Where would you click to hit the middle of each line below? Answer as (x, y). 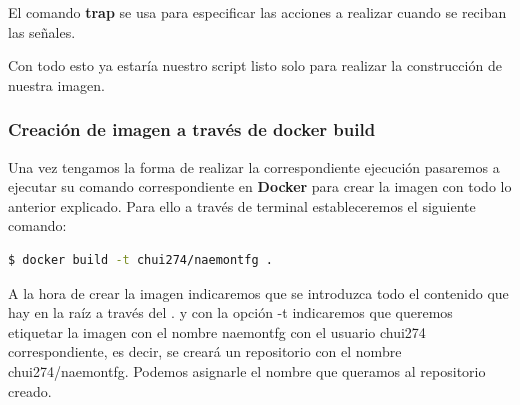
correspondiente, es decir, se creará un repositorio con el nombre (205, 351)
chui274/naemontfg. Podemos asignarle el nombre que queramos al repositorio (247, 370)
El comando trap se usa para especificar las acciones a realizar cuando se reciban (257, 12)
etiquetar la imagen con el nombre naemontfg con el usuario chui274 (217, 331)
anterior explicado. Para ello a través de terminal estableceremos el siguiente (242, 205)
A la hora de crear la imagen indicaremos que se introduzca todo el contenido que (258, 292)
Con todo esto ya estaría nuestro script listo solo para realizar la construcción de (255, 65)
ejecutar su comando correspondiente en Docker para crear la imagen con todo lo (260, 186)
